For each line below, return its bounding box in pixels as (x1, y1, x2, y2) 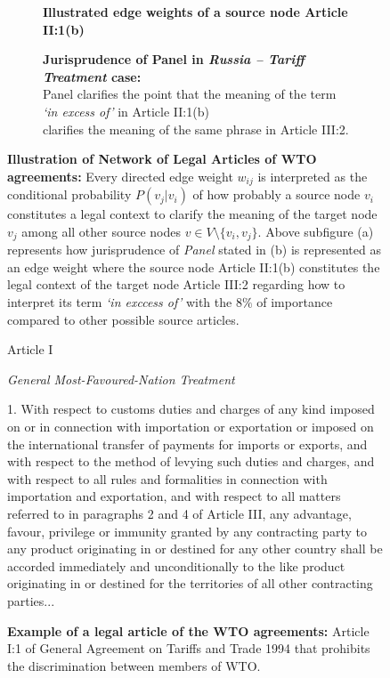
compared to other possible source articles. (7, 310, 240, 328)
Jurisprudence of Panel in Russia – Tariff (43, 50, 305, 69)
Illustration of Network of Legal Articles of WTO (7, 149, 317, 168)
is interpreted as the (257, 166, 368, 185)
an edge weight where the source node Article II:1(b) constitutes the (7, 257, 380, 276)
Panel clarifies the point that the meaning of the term (43, 85, 337, 103)
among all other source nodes (21, 222, 182, 240)
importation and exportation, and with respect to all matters (7, 487, 341, 505)
